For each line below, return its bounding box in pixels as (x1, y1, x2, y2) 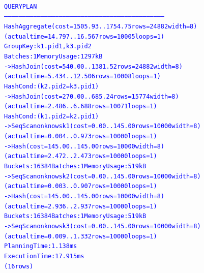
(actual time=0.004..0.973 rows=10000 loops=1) (4, 133, 157, 140)
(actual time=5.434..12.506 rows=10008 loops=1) (4, 73, 161, 80)
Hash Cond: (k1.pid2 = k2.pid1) (4, 112, 99, 120)
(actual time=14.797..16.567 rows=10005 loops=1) (4, 33, 165, 40)
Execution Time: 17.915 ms (4, 253, 84, 260)
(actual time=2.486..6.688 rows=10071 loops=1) (4, 103, 157, 110)
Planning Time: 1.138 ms (4, 242, 77, 250)
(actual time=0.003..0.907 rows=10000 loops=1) (4, 183, 157, 190)
